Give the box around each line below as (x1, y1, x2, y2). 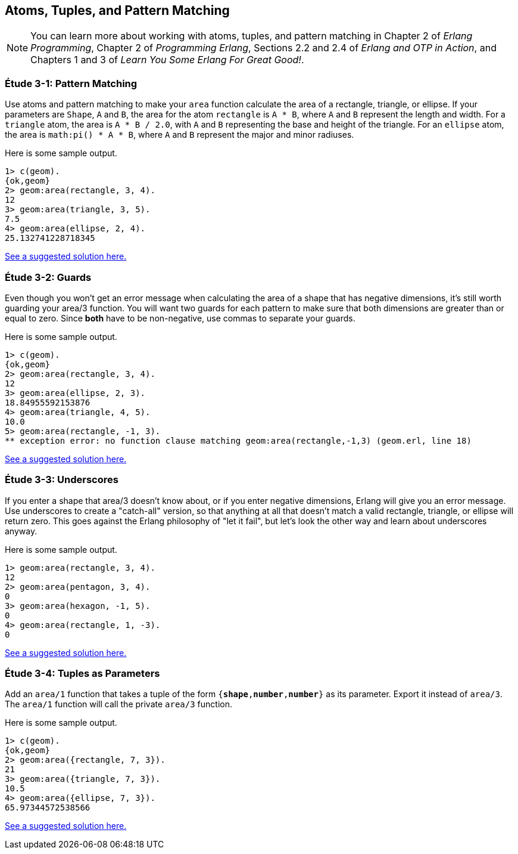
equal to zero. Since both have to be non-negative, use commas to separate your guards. (5, 312, 355, 323)
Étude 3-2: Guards (5, 271, 92, 283)
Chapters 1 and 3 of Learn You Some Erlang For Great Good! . (30, 54, 304, 66)
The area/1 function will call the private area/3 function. (5, 699, 232, 710)
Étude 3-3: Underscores (5, 474, 118, 486)
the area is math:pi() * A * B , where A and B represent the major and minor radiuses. (5, 129, 354, 140)
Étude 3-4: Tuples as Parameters (5, 667, 160, 680)
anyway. (5, 525, 38, 536)
